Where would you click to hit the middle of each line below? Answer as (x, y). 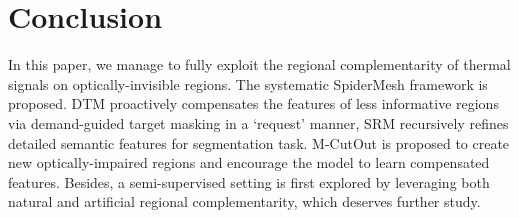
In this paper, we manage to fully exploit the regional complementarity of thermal (259, 64)
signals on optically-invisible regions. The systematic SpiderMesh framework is (248, 83)
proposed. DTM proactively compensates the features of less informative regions (253, 103)
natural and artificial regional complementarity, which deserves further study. (244, 201)
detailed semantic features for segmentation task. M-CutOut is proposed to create (259, 142)
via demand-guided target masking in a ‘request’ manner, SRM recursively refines (258, 122)
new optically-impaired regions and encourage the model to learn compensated (249, 162)
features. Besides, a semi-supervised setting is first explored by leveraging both (249, 181)
